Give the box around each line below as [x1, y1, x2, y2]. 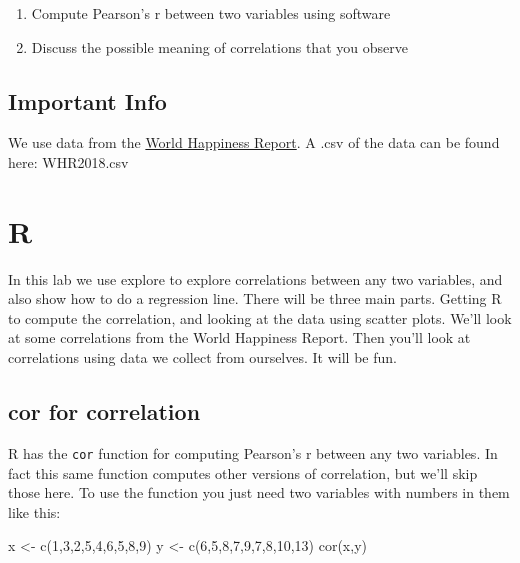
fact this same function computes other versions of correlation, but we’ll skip [8, 462, 478, 483]
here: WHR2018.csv [8, 151, 129, 172]
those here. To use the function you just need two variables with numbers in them [8, 482, 510, 503]
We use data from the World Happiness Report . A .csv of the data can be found [8, 132, 500, 153]
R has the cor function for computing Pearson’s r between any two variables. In [8, 442, 498, 463]
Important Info [8, 85, 167, 116]
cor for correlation [8, 396, 201, 427]
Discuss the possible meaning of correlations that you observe [31, 36, 408, 57]
